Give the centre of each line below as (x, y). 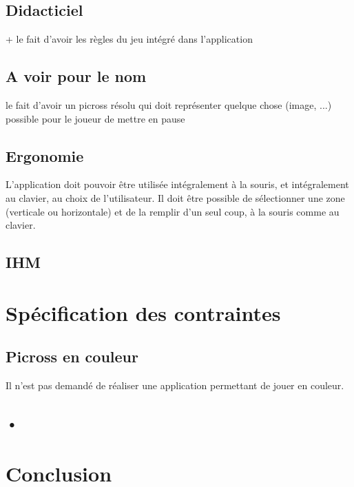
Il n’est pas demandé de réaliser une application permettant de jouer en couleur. (175, 385)
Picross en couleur (72, 356)
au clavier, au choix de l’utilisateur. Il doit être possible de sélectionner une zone (175, 197)
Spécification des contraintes (143, 312)
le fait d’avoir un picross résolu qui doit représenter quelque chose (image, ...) (169, 105)
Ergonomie (45, 155)
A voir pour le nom (76, 76)
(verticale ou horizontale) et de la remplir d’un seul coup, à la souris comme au (173, 211)
